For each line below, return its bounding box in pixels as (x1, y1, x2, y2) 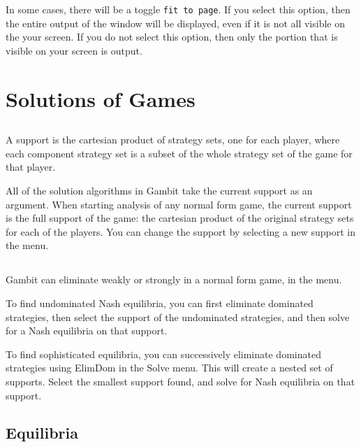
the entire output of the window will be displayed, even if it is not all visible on (6, 15, 346, 30)
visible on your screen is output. (6, 43, 142, 57)
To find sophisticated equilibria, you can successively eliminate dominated (6, 346, 321, 361)
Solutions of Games (6, 84, 196, 113)
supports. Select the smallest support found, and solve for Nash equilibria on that (6, 374, 355, 388)
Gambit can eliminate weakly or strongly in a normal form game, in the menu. (6, 272, 342, 287)
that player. (6, 159, 56, 174)
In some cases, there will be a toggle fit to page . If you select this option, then (6, 2, 351, 16)
